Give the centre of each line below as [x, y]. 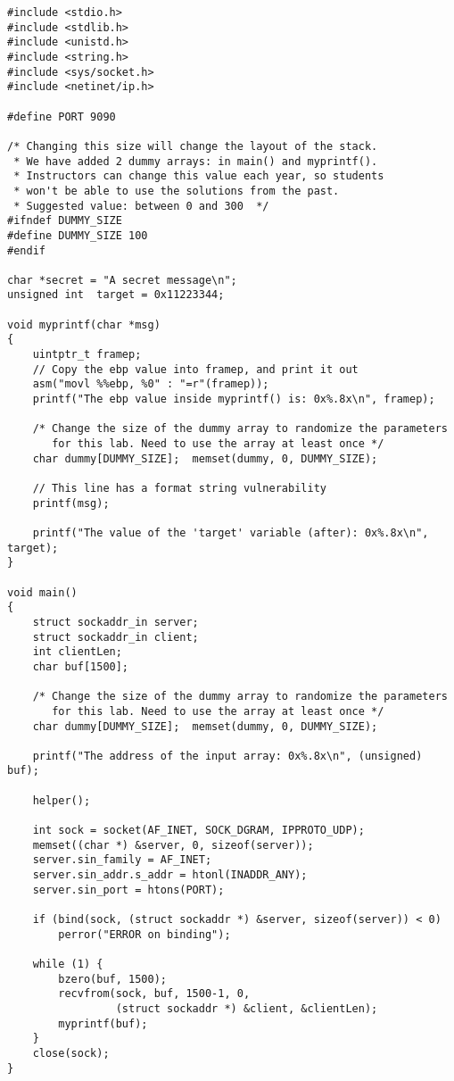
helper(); [62, 800]
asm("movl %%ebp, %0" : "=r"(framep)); [151, 384]
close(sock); [71, 1053]
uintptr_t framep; [87, 355]
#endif [26, 250]
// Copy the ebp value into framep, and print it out [195, 369]
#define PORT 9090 [62, 116]
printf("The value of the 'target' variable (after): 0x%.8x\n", [231, 532]
